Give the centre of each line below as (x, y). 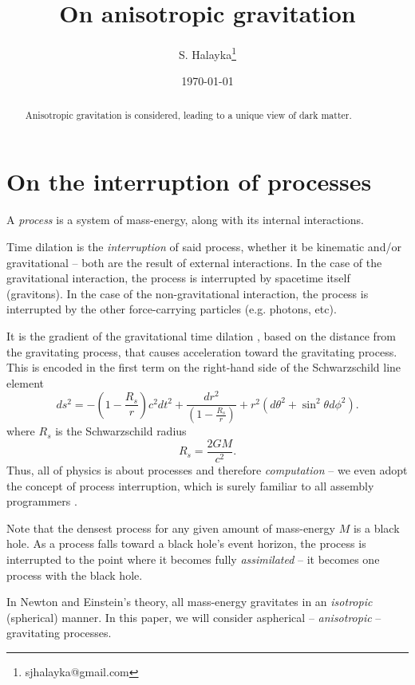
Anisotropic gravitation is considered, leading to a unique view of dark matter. (188, 114)
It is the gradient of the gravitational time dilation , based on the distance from (202, 335)
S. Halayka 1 (207, 53)
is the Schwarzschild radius (121, 431)
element (26, 382)
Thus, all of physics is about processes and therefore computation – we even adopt (207, 469)
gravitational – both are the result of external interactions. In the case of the (194, 262)
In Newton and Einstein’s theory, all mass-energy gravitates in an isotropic (190, 602)
